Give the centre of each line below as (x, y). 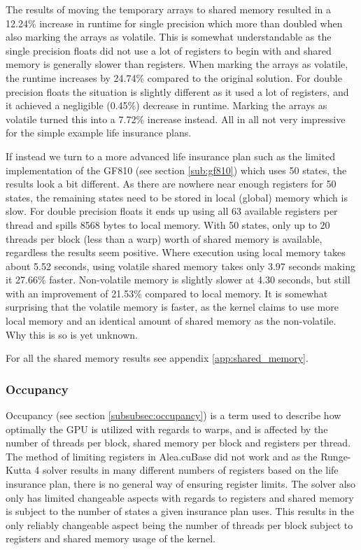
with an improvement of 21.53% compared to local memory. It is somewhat (167, 293)
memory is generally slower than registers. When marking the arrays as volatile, (177, 64)
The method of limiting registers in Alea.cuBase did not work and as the (162, 456)
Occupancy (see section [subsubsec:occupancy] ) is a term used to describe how (174, 415)
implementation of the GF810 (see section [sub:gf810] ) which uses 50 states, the (176, 170)
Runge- (336, 456)
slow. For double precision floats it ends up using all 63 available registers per (172, 211)
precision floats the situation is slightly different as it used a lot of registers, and (177, 91)
